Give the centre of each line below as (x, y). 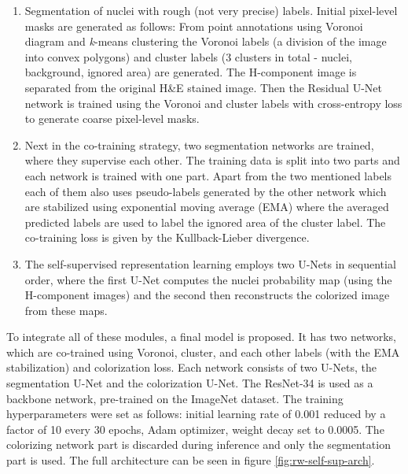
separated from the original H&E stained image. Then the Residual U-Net (203, 87)
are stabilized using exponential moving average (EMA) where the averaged (207, 207)
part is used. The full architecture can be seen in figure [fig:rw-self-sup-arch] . (191, 460)
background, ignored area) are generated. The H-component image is (191, 72)
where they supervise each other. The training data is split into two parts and (212, 160)
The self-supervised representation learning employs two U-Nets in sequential (210, 263)
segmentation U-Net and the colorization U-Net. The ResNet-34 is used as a (190, 383)
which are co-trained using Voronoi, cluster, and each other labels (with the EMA (203, 352)
